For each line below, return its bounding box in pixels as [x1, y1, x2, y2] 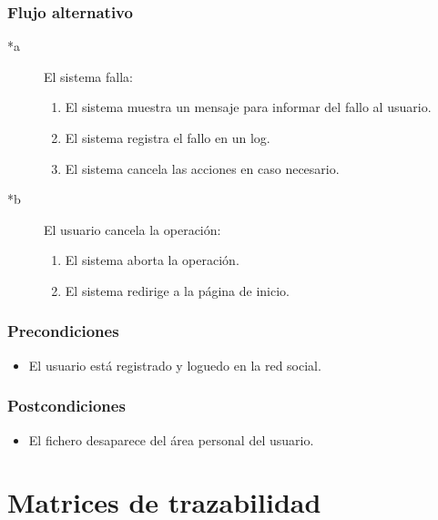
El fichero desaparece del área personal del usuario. [28, 430, 314, 449]
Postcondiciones [7, 394, 126, 417]
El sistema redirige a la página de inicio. [65, 280, 290, 300]
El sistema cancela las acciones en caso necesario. [65, 158, 340, 178]
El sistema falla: [44, 66, 133, 86]
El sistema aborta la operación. [65, 250, 239, 270]
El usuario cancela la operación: [44, 219, 221, 239]
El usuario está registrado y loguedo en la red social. [28, 355, 321, 374]
